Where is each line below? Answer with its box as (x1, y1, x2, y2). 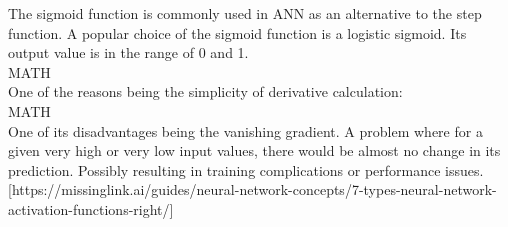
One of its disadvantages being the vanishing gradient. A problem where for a (8, 120, 483, 141)
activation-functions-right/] (8, 198, 174, 219)
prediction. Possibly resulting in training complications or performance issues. (8, 159, 484, 180)
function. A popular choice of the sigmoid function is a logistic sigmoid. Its (8, 22, 467, 43)
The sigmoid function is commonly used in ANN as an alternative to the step (8, 3, 482, 23)
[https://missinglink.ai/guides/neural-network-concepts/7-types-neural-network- (8, 179, 497, 200)
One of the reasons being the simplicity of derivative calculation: (8, 81, 403, 102)
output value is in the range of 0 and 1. (8, 42, 249, 63)
